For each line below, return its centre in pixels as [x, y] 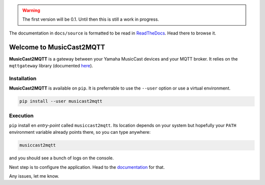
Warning [31, 10]
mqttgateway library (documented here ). [51, 66]
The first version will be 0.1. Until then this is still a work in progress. [91, 19]
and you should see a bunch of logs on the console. [61, 158]
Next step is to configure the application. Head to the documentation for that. [87, 167]
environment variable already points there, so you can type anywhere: [80, 132]
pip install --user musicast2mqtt [61, 101]
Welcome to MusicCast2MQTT [57, 47]
